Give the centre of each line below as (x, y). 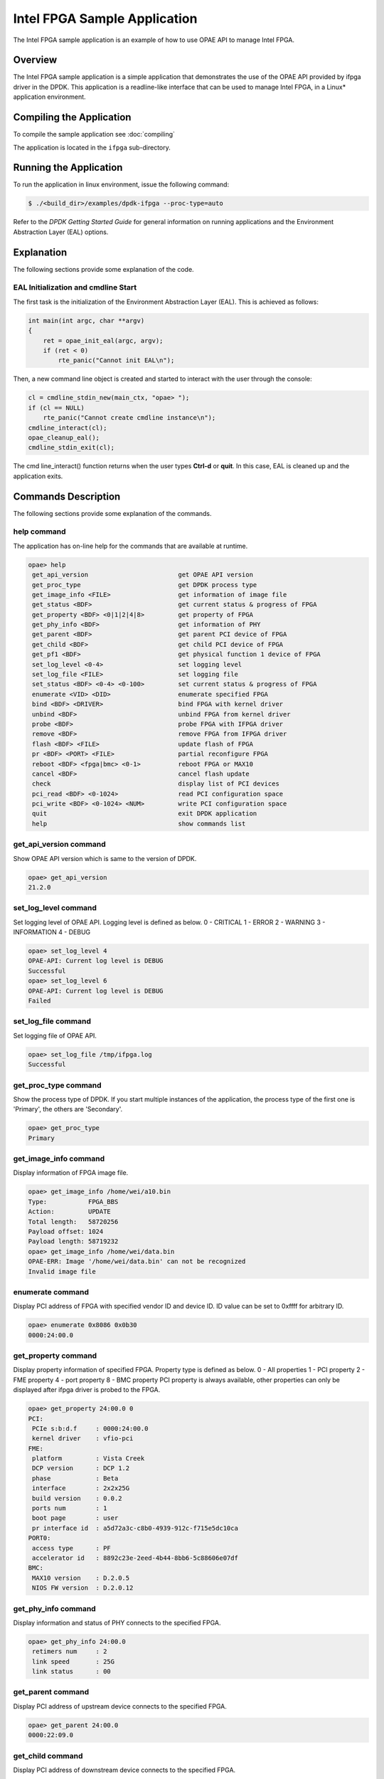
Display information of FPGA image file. (71, 1173)
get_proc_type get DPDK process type (145, 585)
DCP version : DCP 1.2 (81, 1468)
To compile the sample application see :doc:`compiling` (94, 134)
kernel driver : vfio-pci (83, 1438)
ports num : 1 (70, 1508)
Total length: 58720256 (73, 1221)
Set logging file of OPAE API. (55, 1035)
